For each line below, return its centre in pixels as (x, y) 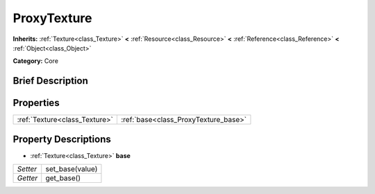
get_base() (63, 178)
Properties (36, 103)
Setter (27, 169)
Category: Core (36, 61)
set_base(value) (72, 169)
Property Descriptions (62, 139)
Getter (27, 178)
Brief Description (50, 81)
